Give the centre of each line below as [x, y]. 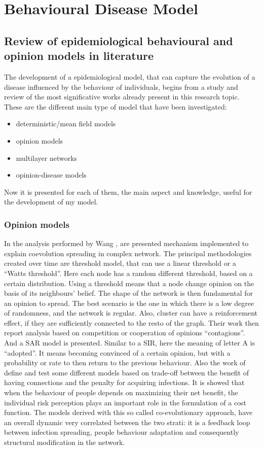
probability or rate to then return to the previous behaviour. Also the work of [125, 362]
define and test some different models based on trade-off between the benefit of [126, 372]
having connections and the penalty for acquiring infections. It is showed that [124, 382]
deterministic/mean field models [66, 124]
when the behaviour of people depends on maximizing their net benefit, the [121, 392]
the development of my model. [51, 202]
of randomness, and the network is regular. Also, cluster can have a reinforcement [131, 313]
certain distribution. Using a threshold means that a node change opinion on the [129, 283]
